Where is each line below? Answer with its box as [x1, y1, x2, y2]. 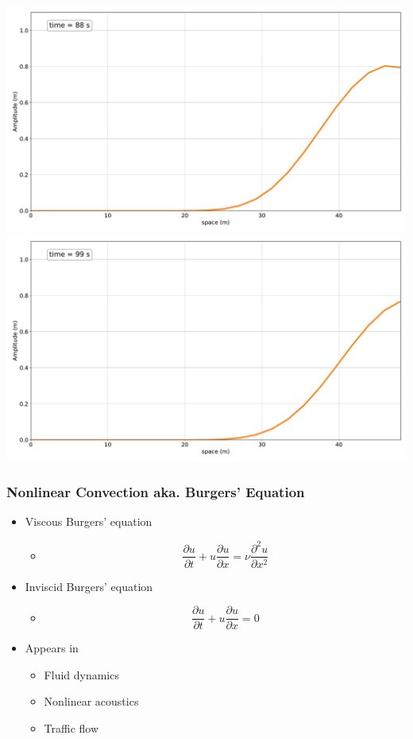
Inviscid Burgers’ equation [25, 578, 153, 594]
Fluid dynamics [44, 666, 119, 683]
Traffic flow [44, 720, 99, 736]
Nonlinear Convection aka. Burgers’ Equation [6, 482, 305, 502]
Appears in [25, 640, 79, 656]
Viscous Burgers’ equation [25, 513, 152, 530]
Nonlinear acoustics [44, 693, 139, 710]
